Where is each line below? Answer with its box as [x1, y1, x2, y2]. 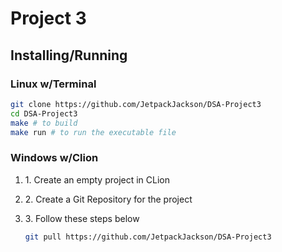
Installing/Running [10, 47, 128, 64]
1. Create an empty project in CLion [24, 173, 171, 186]
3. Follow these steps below [24, 212, 140, 224]
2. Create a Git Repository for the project [24, 193, 193, 205]
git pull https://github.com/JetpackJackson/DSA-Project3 [24, 232, 272, 242]
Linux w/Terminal [10, 77, 97, 91]
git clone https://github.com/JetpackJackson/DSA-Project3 [10, 99, 262, 109]
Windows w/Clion [10, 151, 99, 165]
